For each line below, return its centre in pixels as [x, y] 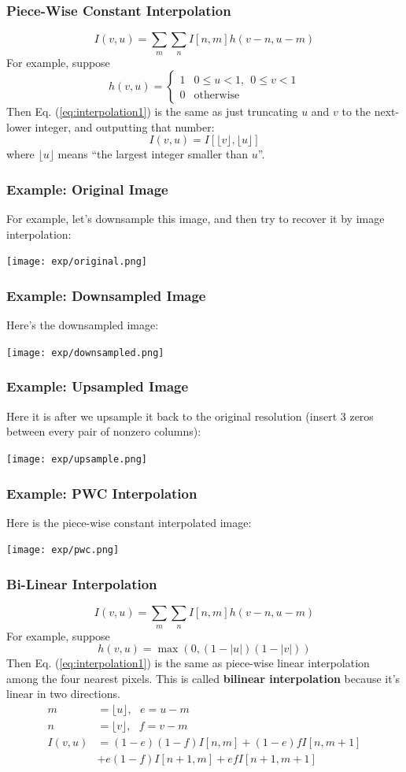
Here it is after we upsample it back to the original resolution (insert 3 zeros [190, 416]
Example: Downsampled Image [106, 295]
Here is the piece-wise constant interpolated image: [129, 522]
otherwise [217, 96]
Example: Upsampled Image [98, 386]
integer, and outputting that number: [125, 126]
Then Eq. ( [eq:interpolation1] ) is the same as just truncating [152, 111]
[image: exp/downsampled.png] [85, 353]
